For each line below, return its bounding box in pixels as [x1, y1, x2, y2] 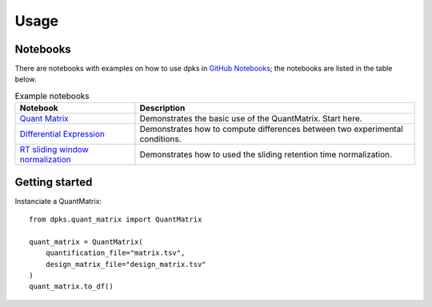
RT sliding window [19, 144, 90, 155]
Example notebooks [14, 90, 90, 102]
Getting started [14, 175, 93, 189]
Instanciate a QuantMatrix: [14, 196, 102, 205]
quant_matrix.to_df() [29, 282, 114, 291]
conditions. [139, 134, 182, 145]
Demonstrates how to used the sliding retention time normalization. [139, 149, 392, 160]
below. [14, 74, 37, 84]
